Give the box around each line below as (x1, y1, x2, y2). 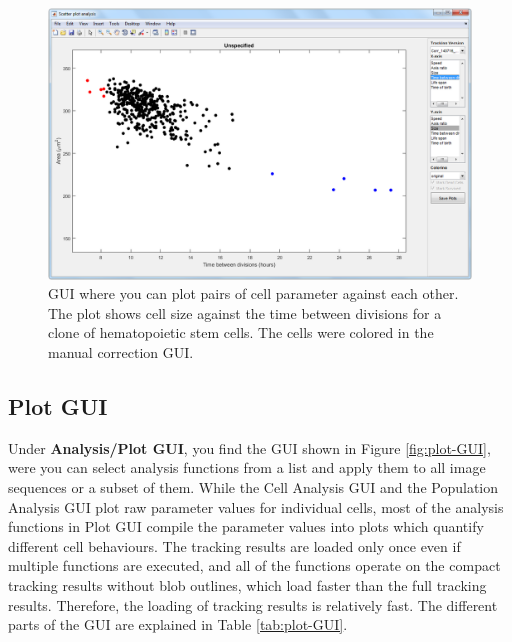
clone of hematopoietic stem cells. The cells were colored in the (48, 322, 434, 343)
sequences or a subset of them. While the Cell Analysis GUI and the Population (8, 476, 498, 497)
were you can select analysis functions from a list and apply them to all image (8, 457, 486, 478)
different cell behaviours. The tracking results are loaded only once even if (8, 535, 461, 556)
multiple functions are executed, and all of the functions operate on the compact (8, 555, 501, 576)
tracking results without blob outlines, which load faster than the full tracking (8, 574, 487, 595)
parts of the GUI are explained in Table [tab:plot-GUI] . (8, 614, 348, 635)
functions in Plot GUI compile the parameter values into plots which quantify (8, 516, 484, 537)
